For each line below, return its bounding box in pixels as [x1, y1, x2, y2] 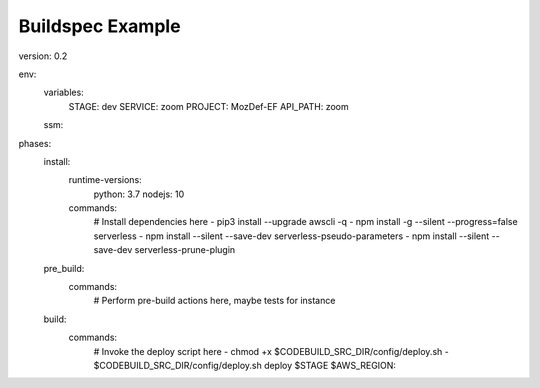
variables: [43, 86, 84, 99]
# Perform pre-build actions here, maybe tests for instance [93, 295, 336, 307]
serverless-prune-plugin [134, 244, 236, 256]
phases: [18, 137, 52, 149]
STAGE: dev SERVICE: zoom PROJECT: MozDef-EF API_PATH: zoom [68, 100, 349, 112]
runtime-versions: [68, 174, 142, 186]
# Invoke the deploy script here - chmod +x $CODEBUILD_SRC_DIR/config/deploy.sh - [93, 345, 449, 357]
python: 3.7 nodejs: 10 [93, 188, 185, 200]
